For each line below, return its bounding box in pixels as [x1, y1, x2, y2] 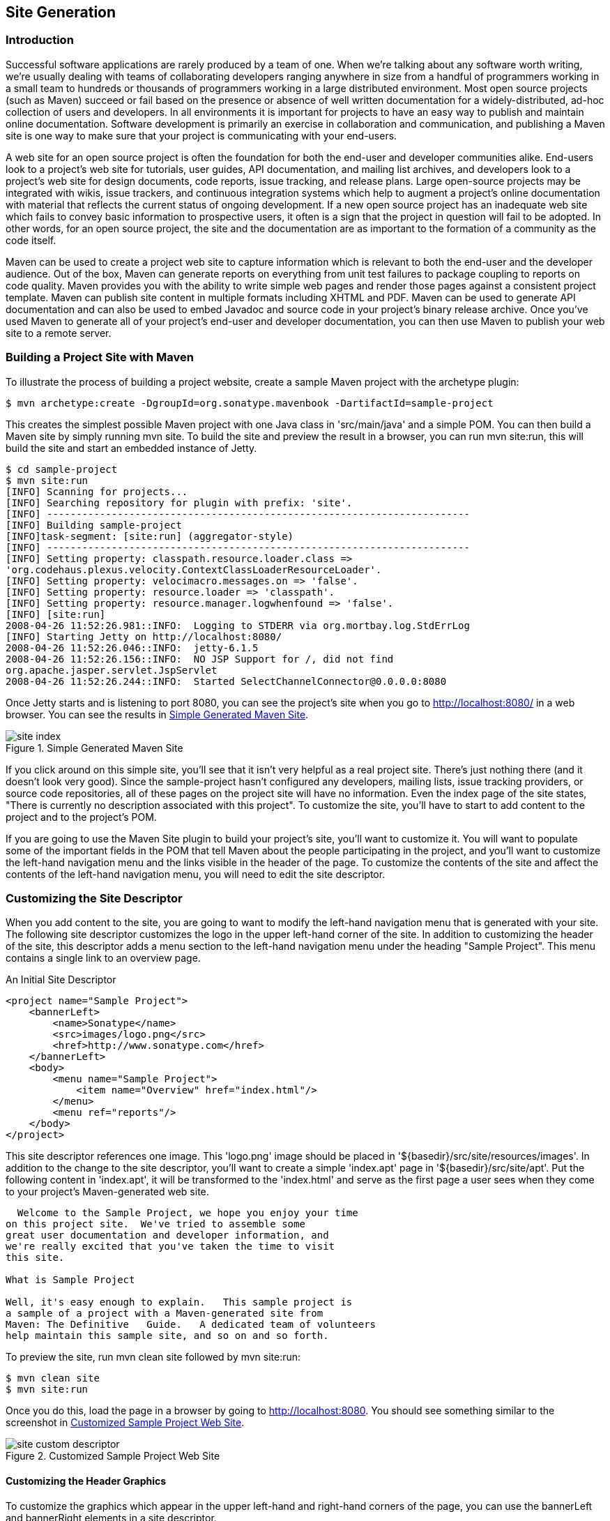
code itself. [6, 234, 56, 246]
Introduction [6, 33, 74, 47]
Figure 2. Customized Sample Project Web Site [6, 1450, 220, 1462]
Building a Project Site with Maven [6, 350, 194, 365]
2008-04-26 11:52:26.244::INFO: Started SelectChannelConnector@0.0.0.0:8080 [6, 675, 447, 687]
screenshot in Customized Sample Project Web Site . [6, 1416, 245, 1429]
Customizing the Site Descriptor [6, 891, 183, 905]
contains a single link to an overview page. [6, 952, 201, 964]
